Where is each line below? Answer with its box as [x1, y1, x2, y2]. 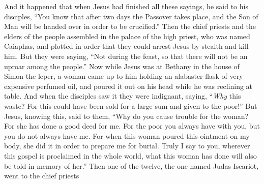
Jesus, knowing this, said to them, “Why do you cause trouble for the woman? [4, 110, 249, 121]
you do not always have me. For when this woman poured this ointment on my [4, 130, 250, 141]
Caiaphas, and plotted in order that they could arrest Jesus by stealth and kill [4, 41, 249, 51]
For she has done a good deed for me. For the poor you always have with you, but [4, 120, 260, 131]
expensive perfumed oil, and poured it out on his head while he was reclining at [4, 80, 253, 91]
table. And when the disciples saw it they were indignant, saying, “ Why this [4, 90, 241, 101]
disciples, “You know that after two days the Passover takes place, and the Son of [4, 11, 258, 21]
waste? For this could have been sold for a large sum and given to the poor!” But [4, 100, 257, 111]
